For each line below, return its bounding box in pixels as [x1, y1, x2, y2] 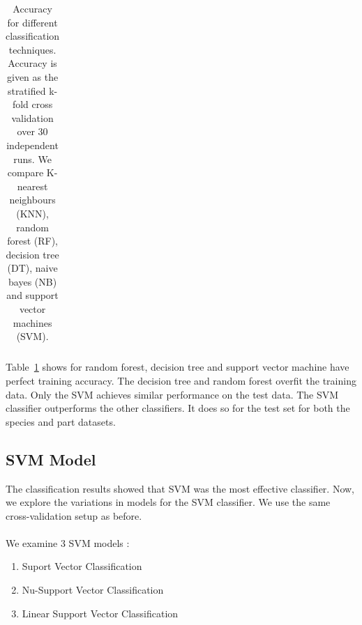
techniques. [8, 42, 56, 56]
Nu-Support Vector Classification [22, 582, 164, 597]
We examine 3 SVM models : [6, 535, 130, 550]
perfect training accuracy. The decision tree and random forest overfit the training [6, 373, 356, 387]
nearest [17, 178, 48, 193]
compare [7, 165, 44, 180]
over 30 [17, 124, 48, 139]
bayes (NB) [8, 274, 57, 288]
